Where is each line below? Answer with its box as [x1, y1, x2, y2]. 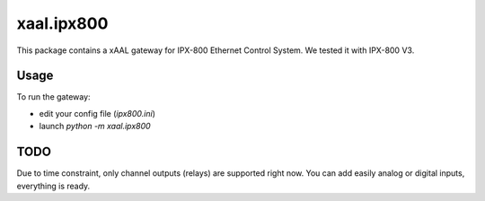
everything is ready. [16, 180, 91, 191]
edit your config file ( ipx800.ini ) [39, 108, 156, 118]
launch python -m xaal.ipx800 [39, 121, 152, 132]
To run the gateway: [16, 92, 91, 102]
